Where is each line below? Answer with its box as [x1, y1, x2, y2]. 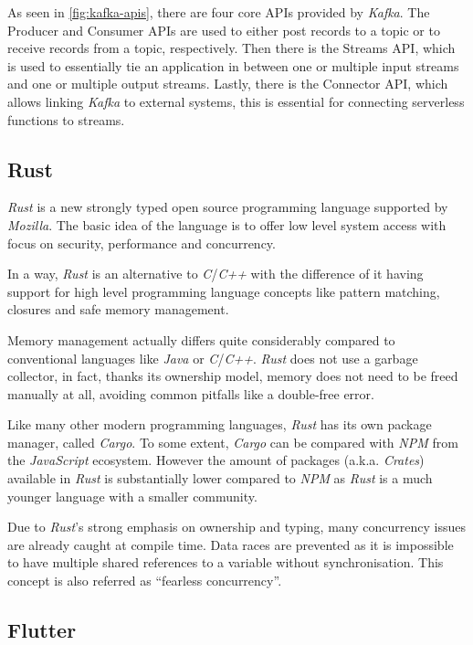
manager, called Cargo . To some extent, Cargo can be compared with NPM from [7, 432, 458, 451]
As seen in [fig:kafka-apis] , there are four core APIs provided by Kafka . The [7, 3, 430, 21]
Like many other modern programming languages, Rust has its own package [7, 415, 432, 434]
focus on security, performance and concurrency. [7, 233, 276, 252]
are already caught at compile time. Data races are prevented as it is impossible [7, 534, 454, 554]
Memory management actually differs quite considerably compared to [7, 330, 395, 349]
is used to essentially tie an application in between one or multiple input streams [7, 56, 459, 75]
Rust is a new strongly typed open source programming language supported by [7, 197, 448, 217]
